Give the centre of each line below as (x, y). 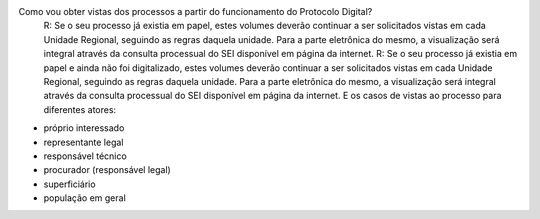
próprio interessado (84, 128)
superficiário (69, 184)
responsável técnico (85, 156)
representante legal (83, 142)
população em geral (85, 198)
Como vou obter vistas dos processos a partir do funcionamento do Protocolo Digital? (195, 11)
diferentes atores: (80, 109)
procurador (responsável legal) (107, 170)
